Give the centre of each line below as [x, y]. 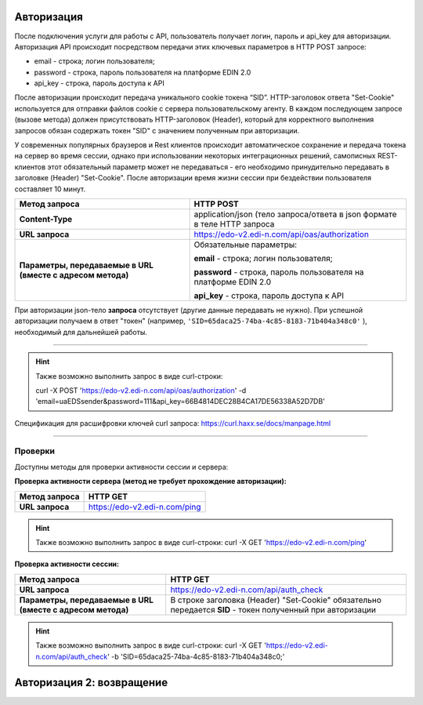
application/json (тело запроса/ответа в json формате [295, 214]
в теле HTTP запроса [234, 223]
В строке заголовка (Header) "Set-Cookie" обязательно [276, 600]
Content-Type [46, 219]
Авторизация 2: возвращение [91, 683]
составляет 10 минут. [50, 189]
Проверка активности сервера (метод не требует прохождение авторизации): [150, 482]
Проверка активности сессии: [67, 564]
